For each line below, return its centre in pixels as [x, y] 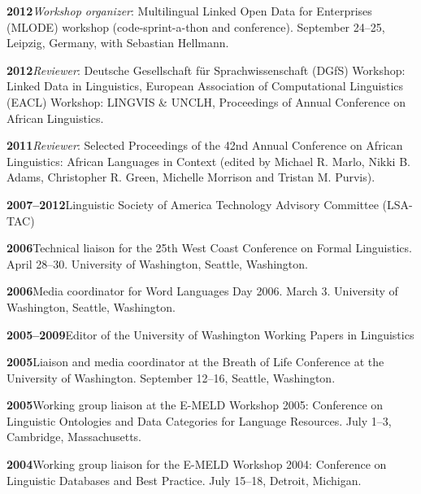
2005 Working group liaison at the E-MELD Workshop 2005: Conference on [195, 405]
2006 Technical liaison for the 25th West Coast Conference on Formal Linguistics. [209, 248]
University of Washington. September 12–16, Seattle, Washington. [171, 377]
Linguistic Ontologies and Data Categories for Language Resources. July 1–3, [199, 420]
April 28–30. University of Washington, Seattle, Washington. [157, 263]
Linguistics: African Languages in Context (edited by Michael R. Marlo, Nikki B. [208, 161]
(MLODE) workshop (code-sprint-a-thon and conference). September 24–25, [196, 26]
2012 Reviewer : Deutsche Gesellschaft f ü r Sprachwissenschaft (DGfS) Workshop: [206, 70]
